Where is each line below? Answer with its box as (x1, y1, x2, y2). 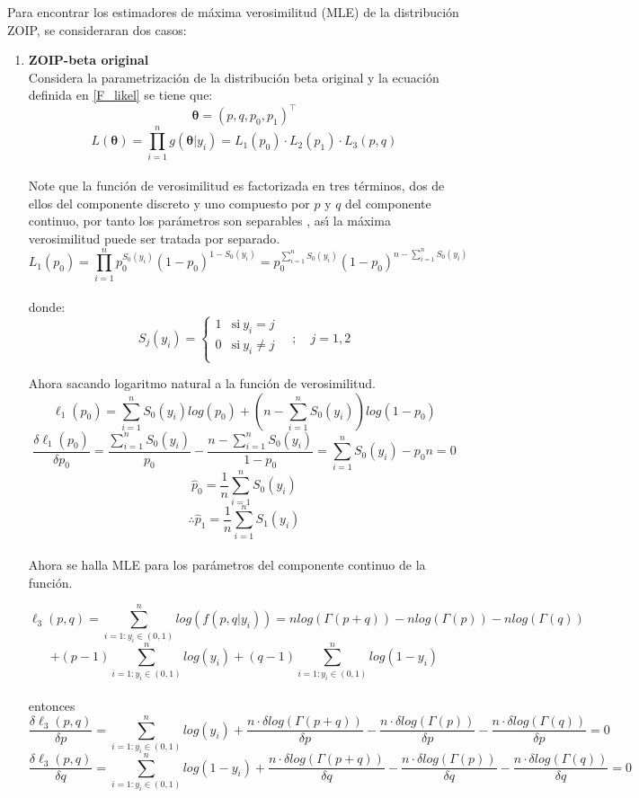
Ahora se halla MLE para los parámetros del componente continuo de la (28, 555, 426, 574)
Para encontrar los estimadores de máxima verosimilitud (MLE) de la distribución (7, 3, 459, 21)
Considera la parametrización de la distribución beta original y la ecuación (28, 67, 439, 86)
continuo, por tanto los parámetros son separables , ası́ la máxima (28, 211, 391, 230)
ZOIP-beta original (28, 50, 149, 69)
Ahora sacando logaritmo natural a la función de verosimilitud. (28, 374, 376, 393)
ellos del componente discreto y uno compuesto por (28, 193, 310, 212)
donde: (28, 297, 66, 316)
